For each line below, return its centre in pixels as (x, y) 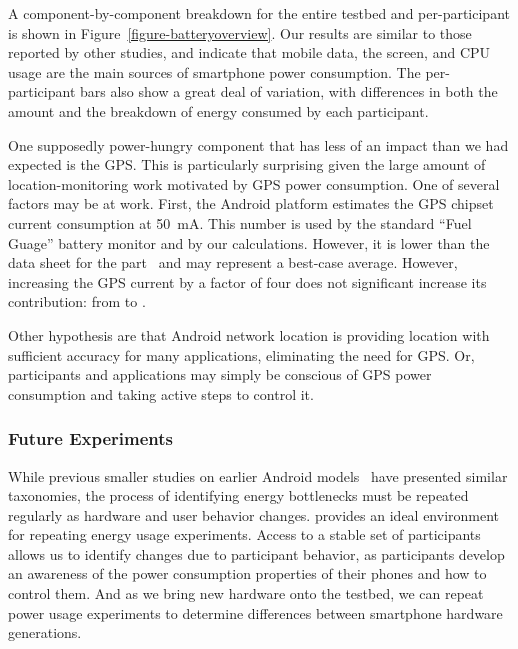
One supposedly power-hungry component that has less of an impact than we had (258, 144)
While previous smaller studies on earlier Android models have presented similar (258, 475)
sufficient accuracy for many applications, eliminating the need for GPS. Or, (241, 354)
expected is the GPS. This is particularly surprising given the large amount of (247, 164)
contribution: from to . (77, 301)
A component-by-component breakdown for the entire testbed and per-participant (259, 13)
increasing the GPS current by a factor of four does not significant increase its (247, 281)
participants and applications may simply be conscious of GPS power (220, 374)
